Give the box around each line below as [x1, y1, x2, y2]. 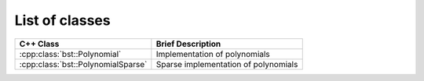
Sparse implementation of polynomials [155, 58, 298, 69]
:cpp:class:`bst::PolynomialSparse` [19, 58, 148, 69]
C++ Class [19, 38, 60, 49]
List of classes [14, 12, 111, 29]
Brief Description [155, 38, 221, 49]
